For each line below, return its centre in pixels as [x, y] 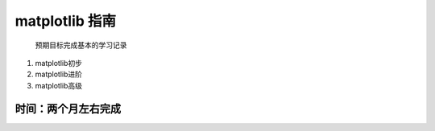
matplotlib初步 [58, 63]
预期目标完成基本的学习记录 [81, 45]
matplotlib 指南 [66, 21]
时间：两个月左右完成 [68, 108]
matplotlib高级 [58, 85]
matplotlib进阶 [58, 74]
